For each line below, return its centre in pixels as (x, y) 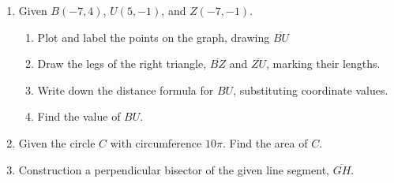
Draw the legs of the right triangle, (122, 63)
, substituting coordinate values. (311, 90)
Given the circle (57, 142)
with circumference (156, 142)
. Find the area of (265, 142)
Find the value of (79, 116)
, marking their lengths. (323, 63)
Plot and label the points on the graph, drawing (154, 37)
